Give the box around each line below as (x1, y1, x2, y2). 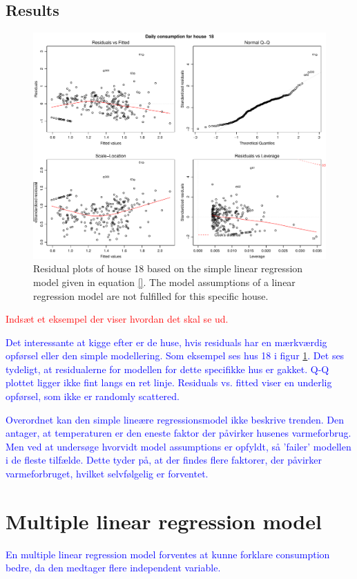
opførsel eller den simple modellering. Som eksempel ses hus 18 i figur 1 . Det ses (6, 348, 345, 363)
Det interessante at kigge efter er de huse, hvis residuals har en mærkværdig (6, 334, 327, 349)
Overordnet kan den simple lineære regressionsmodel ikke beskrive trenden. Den (6, 412, 345, 426)
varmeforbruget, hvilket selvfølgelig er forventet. (6, 466, 209, 481)
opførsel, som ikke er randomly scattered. (6, 389, 180, 404)
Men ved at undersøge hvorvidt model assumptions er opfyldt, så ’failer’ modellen (6, 439, 351, 453)
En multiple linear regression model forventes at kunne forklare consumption (6, 547, 330, 561)
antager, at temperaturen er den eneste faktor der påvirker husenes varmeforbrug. (6, 426, 351, 440)
